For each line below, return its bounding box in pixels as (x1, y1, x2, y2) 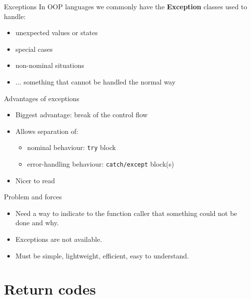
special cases (15, 43, 53, 54)
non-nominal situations (15, 60, 84, 70)
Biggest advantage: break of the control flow (15, 109, 148, 120)
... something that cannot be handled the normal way (15, 76, 176, 86)
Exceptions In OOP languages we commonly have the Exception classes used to (4, 1, 247, 11)
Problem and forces (4, 192, 62, 202)
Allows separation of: (15, 126, 78, 136)
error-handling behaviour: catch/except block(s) (27, 159, 174, 169)
